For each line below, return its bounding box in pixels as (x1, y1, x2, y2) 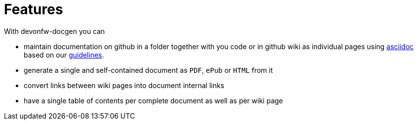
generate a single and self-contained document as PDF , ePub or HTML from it (24, 65, 273, 74)
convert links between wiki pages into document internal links (24, 81, 225, 90)
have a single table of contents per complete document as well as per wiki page (24, 96, 283, 105)
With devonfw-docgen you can (4, 27, 105, 35)
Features (4, 1, 63, 18)
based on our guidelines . (24, 50, 104, 59)
